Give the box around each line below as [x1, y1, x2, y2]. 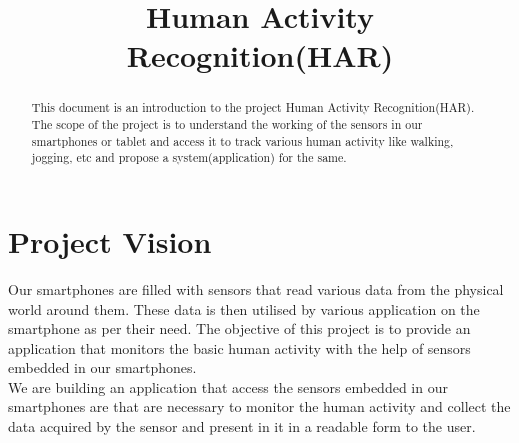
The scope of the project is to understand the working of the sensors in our [31, 116, 423, 133]
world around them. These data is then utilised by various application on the [8, 298, 480, 319]
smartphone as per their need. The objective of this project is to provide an [8, 318, 471, 339]
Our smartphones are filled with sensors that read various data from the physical [8, 278, 504, 299]
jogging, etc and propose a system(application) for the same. [31, 149, 347, 166]
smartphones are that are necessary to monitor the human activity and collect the [8, 396, 511, 417]
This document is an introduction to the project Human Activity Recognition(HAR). [31, 99, 475, 116]
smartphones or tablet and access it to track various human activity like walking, [31, 132, 454, 149]
